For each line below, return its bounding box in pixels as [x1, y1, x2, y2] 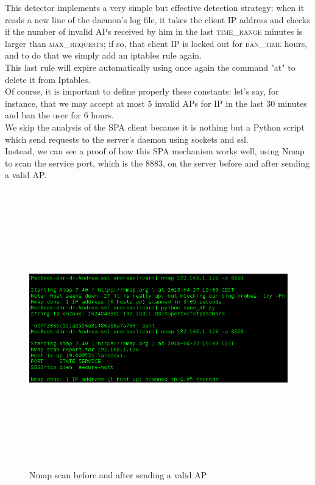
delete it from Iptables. [5, 73, 91, 85]
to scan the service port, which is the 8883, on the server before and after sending [5, 156, 310, 169]
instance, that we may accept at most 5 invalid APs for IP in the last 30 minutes [5, 96, 307, 109]
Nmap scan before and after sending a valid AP [29, 469, 207, 481]
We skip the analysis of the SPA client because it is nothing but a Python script [5, 120, 305, 133]
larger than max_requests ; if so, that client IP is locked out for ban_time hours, [5, 37, 308, 49]
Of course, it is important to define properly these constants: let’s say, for [5, 85, 279, 98]
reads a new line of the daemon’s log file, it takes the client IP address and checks [5, 13, 310, 26]
